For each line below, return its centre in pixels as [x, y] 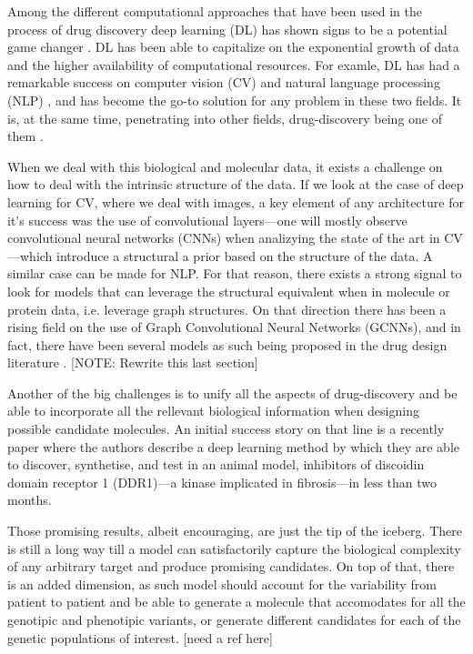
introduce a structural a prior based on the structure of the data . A [245, 255]
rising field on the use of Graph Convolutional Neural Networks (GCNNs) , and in [234, 327]
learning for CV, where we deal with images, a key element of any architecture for [236, 201]
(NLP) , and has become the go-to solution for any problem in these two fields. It [235, 100]
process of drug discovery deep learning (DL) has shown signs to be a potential [227, 29]
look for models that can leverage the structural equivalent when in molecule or [229, 291]
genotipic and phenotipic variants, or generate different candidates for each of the [234, 619]
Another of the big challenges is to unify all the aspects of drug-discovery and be [232, 392]
